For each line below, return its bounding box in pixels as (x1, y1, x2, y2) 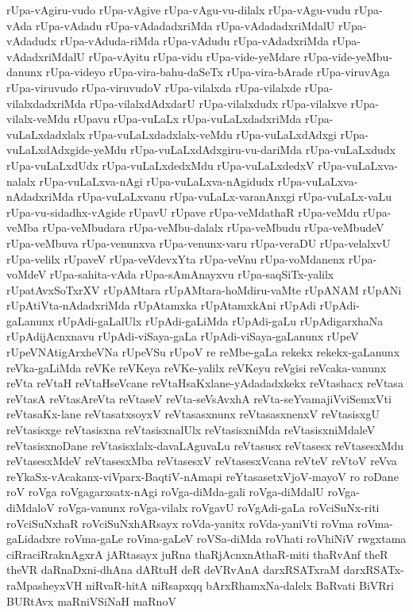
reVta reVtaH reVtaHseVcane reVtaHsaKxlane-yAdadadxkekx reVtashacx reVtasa (6, 375, 403, 391)
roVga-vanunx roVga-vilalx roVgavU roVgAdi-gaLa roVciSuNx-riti (58, 499, 380, 515)
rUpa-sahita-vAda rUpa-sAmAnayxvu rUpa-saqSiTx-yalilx (49, 266, 334, 283)
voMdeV (6, 266, 47, 283)
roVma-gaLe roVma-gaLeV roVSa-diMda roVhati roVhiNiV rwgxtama (64, 530, 407, 547)
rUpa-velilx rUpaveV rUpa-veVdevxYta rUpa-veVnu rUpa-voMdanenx (6, 250, 345, 267)
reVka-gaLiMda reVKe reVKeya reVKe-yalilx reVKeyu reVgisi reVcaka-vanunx (6, 359, 387, 375)
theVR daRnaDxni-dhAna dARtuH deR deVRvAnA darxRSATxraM (6, 561, 340, 578)
